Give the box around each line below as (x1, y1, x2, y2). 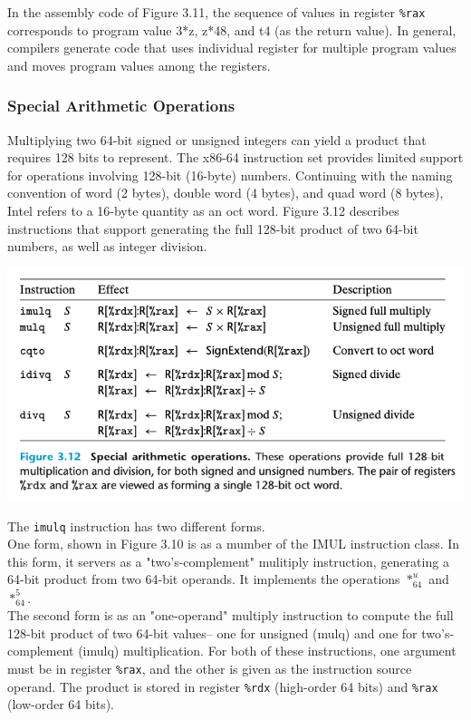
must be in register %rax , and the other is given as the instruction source (7, 658, 412, 677)
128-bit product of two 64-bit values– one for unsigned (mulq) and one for (7, 623, 418, 642)
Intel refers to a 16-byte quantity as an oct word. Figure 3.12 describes (7, 201, 399, 220)
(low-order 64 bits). (7, 695, 114, 714)
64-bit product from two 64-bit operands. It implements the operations (7, 569, 400, 589)
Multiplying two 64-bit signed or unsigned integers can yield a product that (7, 130, 427, 149)
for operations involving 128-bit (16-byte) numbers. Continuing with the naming (7, 165, 453, 184)
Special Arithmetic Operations (7, 94, 235, 117)
